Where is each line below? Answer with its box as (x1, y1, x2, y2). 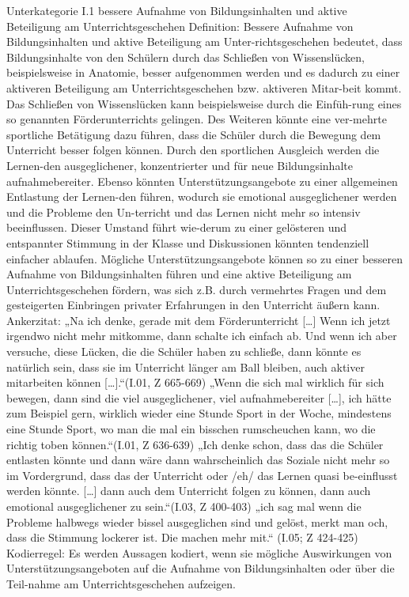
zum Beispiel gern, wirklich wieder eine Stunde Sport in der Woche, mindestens (6, 405, 392, 421)
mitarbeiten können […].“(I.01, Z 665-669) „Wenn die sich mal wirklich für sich (6, 374, 384, 391)
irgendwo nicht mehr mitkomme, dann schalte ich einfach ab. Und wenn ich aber (6, 327, 397, 344)
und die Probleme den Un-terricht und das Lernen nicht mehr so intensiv (6, 203, 361, 220)
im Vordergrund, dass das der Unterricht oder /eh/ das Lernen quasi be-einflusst (6, 467, 398, 483)
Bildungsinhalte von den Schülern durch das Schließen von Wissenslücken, (6, 48, 365, 65)
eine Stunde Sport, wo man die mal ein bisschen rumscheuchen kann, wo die (6, 421, 376, 437)
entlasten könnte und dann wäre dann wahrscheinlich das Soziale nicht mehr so (6, 452, 390, 468)
